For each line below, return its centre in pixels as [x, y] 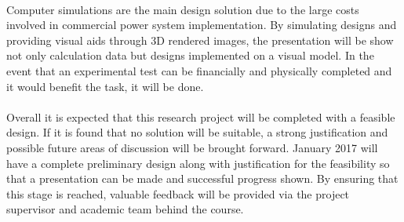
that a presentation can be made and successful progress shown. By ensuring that [202, 178]
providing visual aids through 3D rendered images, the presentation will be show [200, 40]
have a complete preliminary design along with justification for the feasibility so [198, 163]
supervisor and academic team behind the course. [125, 209]
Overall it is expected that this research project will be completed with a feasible [201, 116]
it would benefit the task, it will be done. [105, 86]
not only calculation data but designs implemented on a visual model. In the [190, 55]
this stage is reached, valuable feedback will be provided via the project [178, 193]
